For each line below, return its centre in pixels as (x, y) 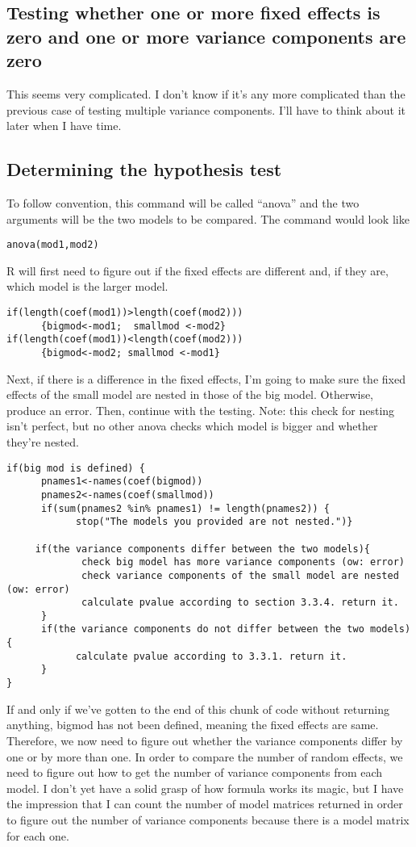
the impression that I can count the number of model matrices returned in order (205, 804)
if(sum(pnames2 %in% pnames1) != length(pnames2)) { (185, 508)
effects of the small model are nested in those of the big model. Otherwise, (190, 394)
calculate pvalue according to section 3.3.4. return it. (240, 603)
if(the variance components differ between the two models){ (203, 549)
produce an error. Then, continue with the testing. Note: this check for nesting (201, 410)
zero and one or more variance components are (206, 36)
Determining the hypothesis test (144, 169)
